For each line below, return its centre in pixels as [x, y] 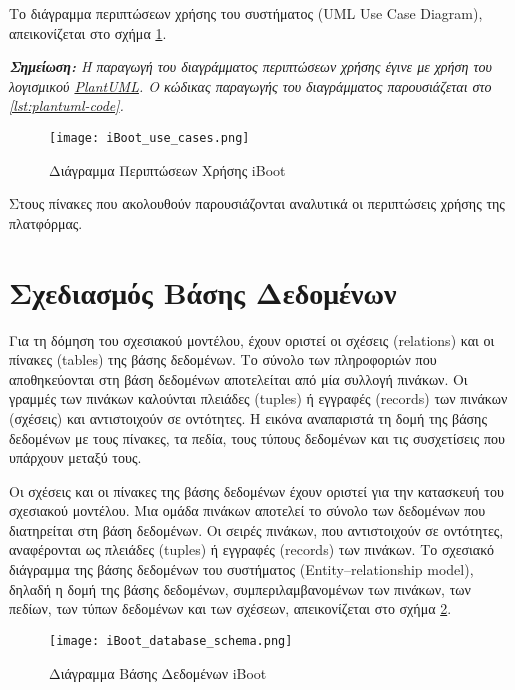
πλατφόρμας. [46, 222]
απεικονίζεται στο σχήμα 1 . [88, 32]
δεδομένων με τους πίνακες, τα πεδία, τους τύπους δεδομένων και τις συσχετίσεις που [257, 437]
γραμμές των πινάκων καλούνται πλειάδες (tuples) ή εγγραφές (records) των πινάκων [258, 398]
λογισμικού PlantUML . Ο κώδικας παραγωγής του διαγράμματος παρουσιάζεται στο [250, 85]
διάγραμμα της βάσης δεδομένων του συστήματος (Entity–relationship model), [241, 569]
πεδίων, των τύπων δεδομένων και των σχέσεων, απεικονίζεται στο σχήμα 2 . [230, 608]
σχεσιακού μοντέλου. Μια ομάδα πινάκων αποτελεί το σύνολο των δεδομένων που [247, 510]
